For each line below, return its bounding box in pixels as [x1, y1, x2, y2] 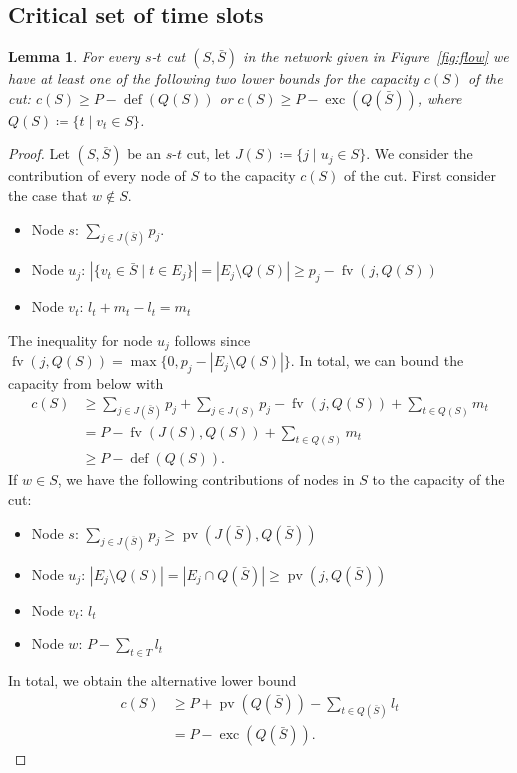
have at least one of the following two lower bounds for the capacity [8, 68, 419, 89]
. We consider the [366, 143, 473, 164]
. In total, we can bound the [290, 350, 464, 371]
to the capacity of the [372, 469, 505, 490]
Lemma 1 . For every [8, 46, 140, 67]
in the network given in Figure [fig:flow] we [243, 46, 509, 67]
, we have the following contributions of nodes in [57, 469, 355, 490]
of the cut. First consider [343, 165, 497, 186]
